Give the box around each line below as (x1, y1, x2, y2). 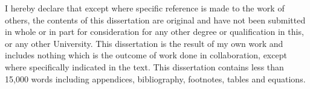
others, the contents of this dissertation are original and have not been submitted (5, 13, 306, 26)
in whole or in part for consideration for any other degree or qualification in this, (5, 25, 304, 38)
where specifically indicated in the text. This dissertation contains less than (5, 60, 284, 73)
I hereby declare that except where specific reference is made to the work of (5, 2, 285, 14)
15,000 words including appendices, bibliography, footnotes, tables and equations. (5, 72, 306, 85)
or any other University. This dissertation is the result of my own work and (5, 37, 283, 49)
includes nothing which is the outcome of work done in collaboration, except (5, 49, 287, 61)
